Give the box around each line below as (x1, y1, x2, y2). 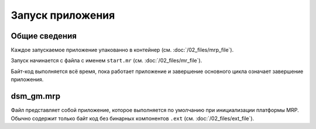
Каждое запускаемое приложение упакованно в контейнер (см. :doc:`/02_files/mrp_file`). (11, 47, 234, 54)
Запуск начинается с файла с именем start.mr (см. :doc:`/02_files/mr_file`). (11, 57, 202, 64)
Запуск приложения (11, 9, 115, 22)
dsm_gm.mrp (11, 91, 61, 102)
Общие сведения (11, 31, 77, 41)
